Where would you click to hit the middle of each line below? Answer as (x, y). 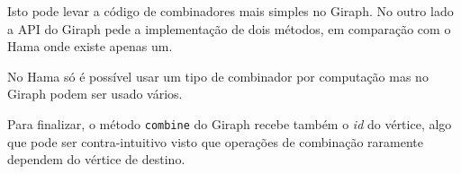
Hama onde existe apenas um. (90, 46)
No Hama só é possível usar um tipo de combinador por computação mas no (218, 76)
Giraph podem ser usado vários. (95, 94)
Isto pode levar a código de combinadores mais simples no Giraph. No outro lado (230, 11)
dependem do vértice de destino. (96, 159)
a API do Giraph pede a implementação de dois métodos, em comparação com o (229, 28)
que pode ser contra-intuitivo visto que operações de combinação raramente (216, 141)
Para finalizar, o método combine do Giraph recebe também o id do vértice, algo (230, 123)
